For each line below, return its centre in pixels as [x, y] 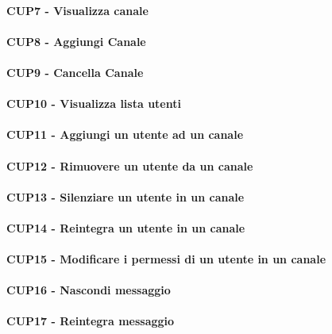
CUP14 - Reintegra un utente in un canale [126, 227]
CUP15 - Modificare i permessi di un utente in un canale [166, 259]
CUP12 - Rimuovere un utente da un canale [130, 165]
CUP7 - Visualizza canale [77, 10]
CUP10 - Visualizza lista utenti [94, 104]
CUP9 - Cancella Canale [75, 72]
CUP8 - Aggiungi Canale [76, 41]
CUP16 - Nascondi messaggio [89, 290]
